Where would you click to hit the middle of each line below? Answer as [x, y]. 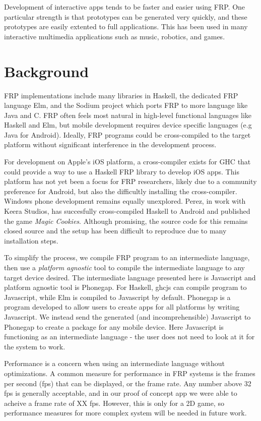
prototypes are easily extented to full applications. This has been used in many [126, 26]
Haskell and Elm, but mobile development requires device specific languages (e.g [128, 125]
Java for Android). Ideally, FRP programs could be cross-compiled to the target [127, 134]
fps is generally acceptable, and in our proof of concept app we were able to [121, 393]
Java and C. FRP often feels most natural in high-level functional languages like [128, 115]
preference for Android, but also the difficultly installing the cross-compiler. [121, 191]
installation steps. [31, 240]
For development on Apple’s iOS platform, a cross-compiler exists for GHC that [127, 162]
